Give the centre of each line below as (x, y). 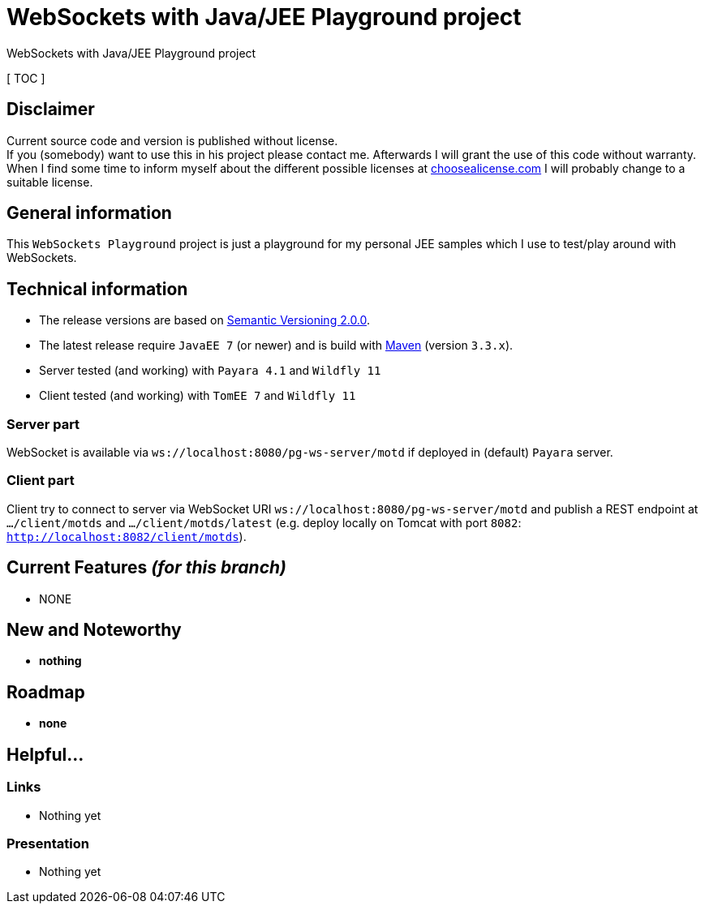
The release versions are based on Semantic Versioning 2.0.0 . (205, 320)
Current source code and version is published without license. (172, 140)
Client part (41, 481)
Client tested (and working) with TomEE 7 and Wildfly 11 (198, 396)
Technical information (97, 289)
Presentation (48, 843)
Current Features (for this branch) (146, 568)
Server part (43, 424)
